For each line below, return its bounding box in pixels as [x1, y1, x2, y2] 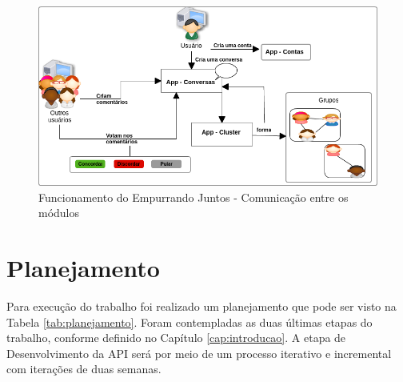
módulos [38, 204, 80, 221]
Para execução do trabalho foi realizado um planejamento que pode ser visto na [6, 297, 397, 314]
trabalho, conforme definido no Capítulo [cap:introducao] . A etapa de [6, 329, 346, 346]
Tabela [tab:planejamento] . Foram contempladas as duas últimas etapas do [6, 313, 373, 330]
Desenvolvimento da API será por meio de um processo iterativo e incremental [6, 344, 392, 361]
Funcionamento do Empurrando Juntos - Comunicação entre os [38, 188, 349, 205]
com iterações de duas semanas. [6, 360, 162, 377]
